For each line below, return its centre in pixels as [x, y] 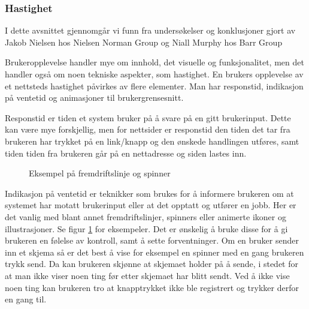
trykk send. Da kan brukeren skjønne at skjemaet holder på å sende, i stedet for [152, 264]
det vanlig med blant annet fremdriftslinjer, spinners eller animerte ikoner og [146, 216]
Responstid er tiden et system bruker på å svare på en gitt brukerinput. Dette [148, 117]
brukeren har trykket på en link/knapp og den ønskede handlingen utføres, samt [152, 141]
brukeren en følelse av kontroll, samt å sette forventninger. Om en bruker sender [152, 240]
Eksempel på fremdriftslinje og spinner [100, 173]
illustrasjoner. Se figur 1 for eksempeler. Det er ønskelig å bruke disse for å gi [146, 228]
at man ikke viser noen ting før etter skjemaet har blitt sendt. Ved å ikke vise [147, 275]
